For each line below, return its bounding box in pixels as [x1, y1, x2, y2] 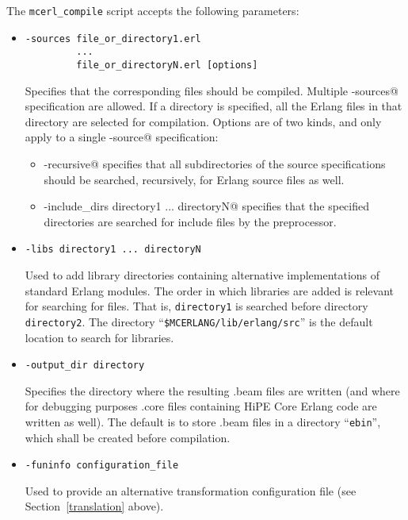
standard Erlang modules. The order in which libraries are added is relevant [25, 282, 394, 299]
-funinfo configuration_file [25, 460, 179, 472]
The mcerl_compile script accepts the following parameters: [6, 2, 299, 18]
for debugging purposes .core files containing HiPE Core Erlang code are [25, 398, 377, 414]
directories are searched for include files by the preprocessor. [44, 213, 337, 229]
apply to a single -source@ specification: [25, 129, 219, 145]
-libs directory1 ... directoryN [25, 244, 201, 256]
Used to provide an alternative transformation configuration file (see [25, 482, 357, 499]
